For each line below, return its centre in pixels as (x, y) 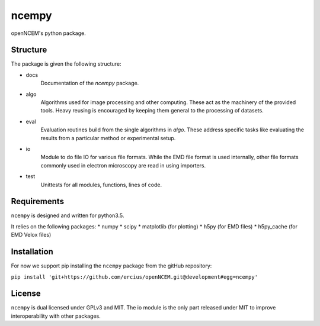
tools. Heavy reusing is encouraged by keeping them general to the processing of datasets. (152, 111)
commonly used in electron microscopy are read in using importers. (123, 165)
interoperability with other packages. (56, 316)
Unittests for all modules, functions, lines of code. (101, 185)
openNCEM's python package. (48, 33)
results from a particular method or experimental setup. (108, 138)
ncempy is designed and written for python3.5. (68, 215)
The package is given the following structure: (66, 64)
